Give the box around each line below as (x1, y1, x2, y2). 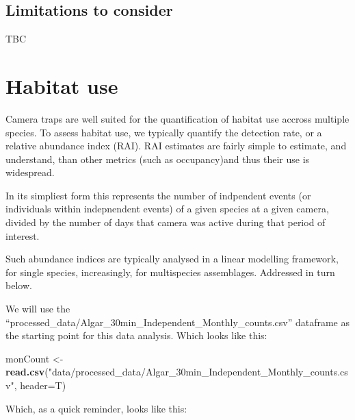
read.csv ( (5, 365, 49, 379)
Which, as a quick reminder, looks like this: (5, 401, 187, 415)
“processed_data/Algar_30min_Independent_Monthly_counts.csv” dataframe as (5, 314, 350, 329)
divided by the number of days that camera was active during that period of (5, 215, 326, 230)
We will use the (5, 301, 70, 316)
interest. (5, 228, 40, 243)
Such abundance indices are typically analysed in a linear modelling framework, (5, 251, 339, 266)
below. (5, 278, 32, 293)
